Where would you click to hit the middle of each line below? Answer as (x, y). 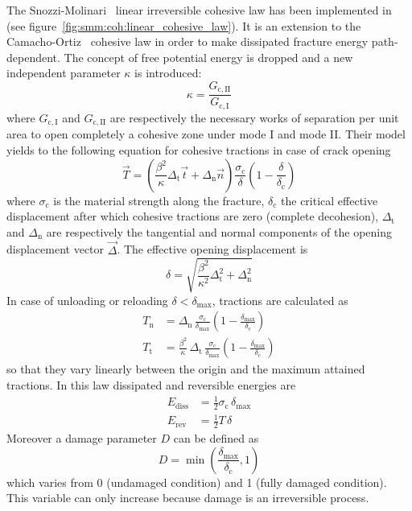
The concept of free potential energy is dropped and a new (208, 57)
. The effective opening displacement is (212, 249)
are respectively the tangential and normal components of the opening (219, 231)
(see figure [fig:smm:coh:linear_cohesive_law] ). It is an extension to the (184, 25)
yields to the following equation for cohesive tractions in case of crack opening (199, 149)
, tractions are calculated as (280, 300)
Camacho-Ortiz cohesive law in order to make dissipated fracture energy (187, 41)
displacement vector (56, 249)
